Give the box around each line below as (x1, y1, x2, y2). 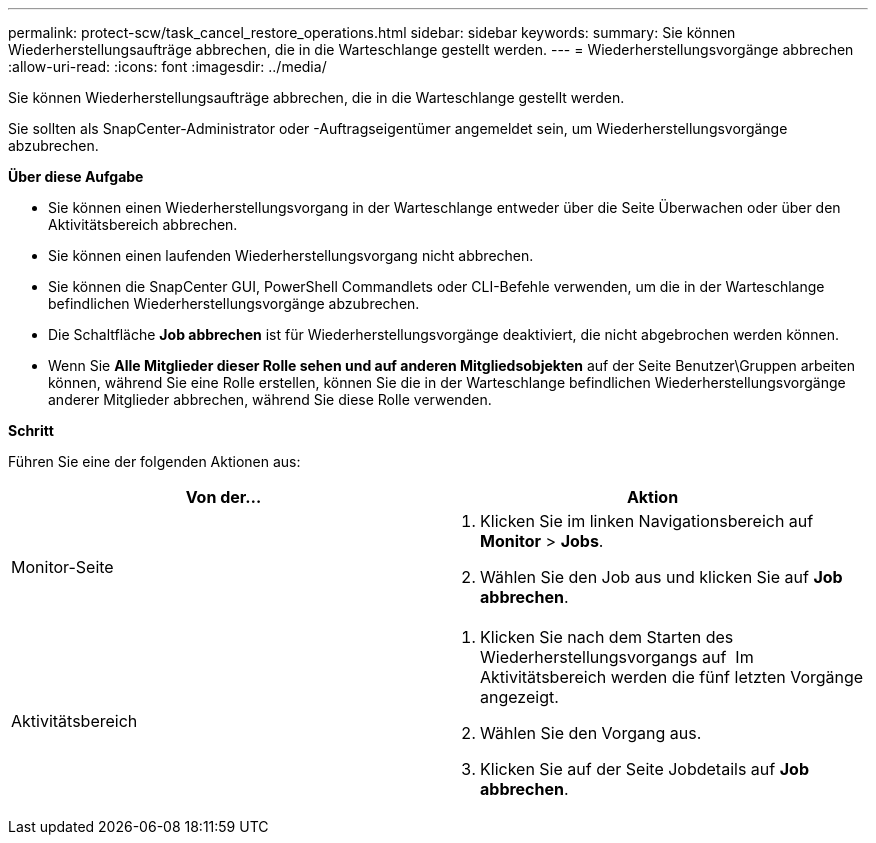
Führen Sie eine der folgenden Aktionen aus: (8, 453, 301, 470)
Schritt (8, 422, 54, 439)
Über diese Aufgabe (8, 168, 144, 185)
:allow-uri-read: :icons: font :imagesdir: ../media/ (8, 58, 327, 75)
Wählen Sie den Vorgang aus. (480, 723, 702, 743)
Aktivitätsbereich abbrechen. (48, 216, 238, 233)
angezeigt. (480, 687, 559, 707)
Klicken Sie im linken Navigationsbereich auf (480, 511, 814, 531)
